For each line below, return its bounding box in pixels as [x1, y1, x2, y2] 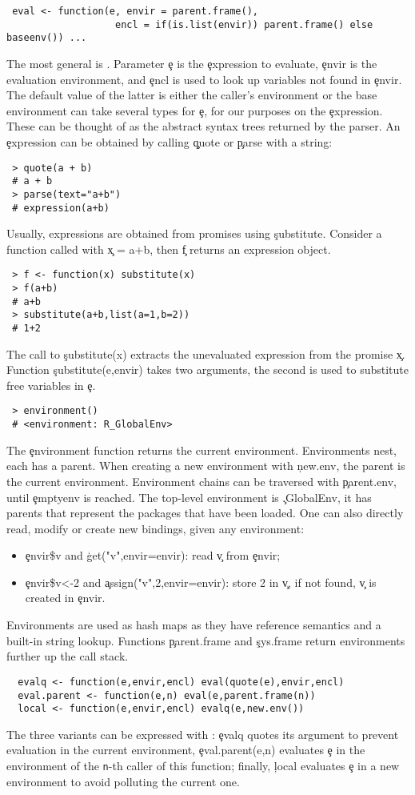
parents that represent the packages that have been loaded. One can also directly [6, 504, 404, 521]
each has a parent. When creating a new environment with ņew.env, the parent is [6, 457, 405, 474]
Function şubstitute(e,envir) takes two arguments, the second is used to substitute [6, 361, 409, 378]
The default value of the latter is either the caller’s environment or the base [6, 86, 377, 103]
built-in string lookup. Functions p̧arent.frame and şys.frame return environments [6, 632, 405, 648]
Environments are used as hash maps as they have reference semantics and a [6, 616, 381, 633]
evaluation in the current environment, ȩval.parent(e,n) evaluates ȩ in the [6, 741, 365, 758]
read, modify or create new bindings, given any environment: [6, 520, 305, 536]
